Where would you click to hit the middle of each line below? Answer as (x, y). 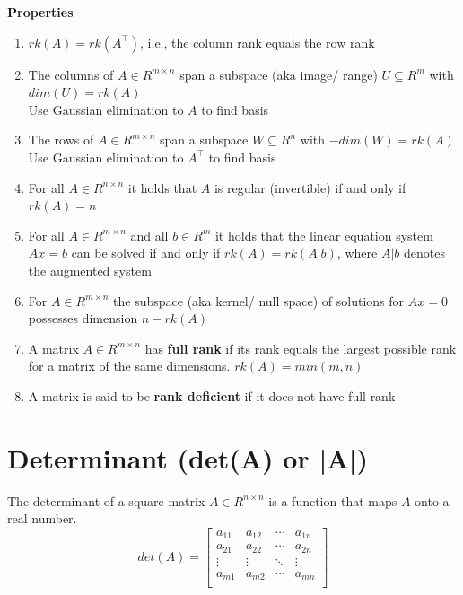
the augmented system (90, 270)
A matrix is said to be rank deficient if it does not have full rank (212, 395)
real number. (42, 518)
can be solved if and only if (146, 253)
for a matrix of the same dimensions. (129, 366)
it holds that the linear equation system (324, 235)
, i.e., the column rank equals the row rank (258, 42)
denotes (424, 253)
